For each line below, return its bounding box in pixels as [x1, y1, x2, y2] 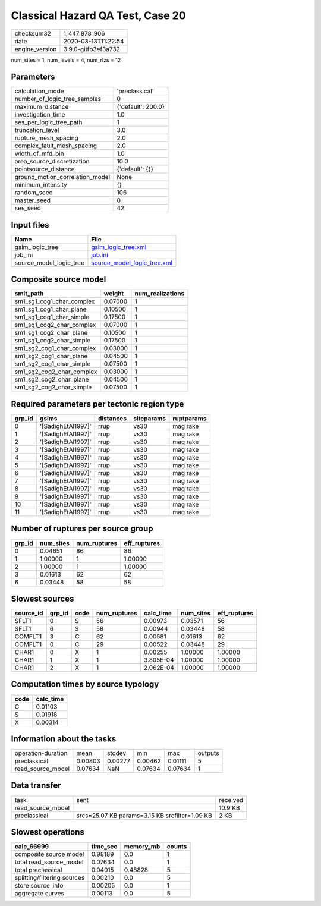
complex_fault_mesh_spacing [14, 141, 97, 150]
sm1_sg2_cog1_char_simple [14, 360, 91, 368]
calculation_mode [14, 87, 65, 95]
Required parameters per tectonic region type [11, 399, 184, 409]
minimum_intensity [14, 181, 68, 189]
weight [103, 290, 124, 298]
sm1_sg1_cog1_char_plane [14, 305, 87, 313]
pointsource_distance [14, 165, 75, 174]
